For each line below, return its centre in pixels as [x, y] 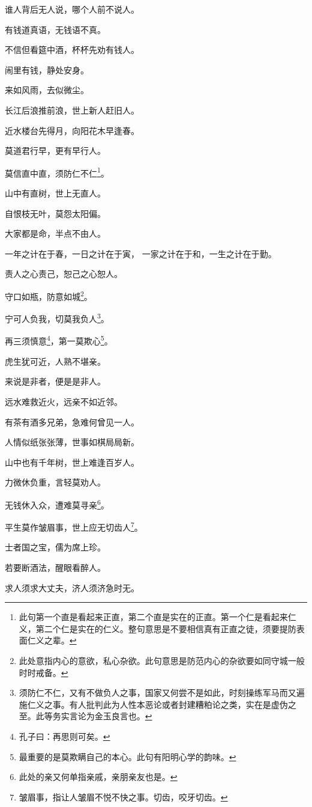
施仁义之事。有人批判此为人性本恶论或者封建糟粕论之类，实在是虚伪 [153, 704]
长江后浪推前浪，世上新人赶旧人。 [72, 110]
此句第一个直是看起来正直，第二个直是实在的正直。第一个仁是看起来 [153, 617]
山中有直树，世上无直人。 [55, 193]
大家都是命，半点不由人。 [55, 233]
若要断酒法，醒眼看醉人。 [55, 567]
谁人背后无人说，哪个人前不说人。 [72, 9]
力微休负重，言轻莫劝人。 [55, 482]
